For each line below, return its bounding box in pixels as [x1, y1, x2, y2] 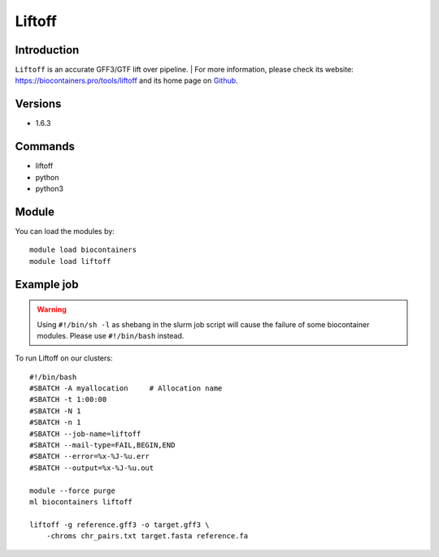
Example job [15, 277, 79, 291]
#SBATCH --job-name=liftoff [29, 429, 141, 438]
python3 [35, 184, 64, 194]
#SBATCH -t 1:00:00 [29, 395, 107, 404]
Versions [15, 97, 62, 111]
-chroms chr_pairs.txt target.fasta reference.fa [46, 532, 248, 541]
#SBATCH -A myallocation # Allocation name [29, 384, 223, 393]
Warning [37, 304, 67, 314]
